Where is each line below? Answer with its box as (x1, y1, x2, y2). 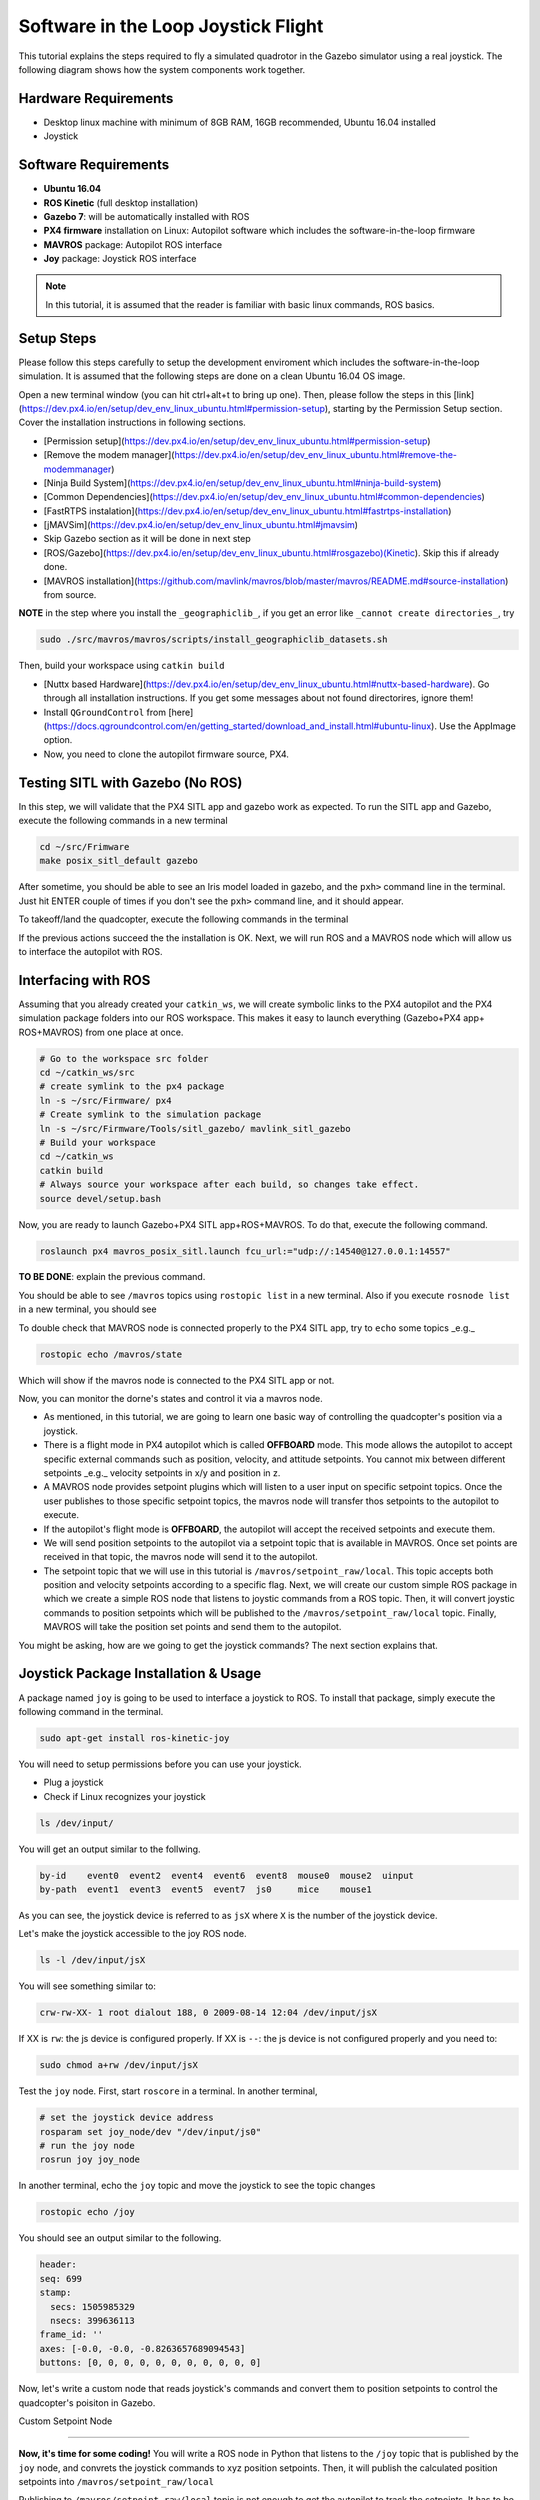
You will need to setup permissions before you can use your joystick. (18, 1758, 302, 1770)
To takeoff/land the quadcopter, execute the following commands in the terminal (18, 913, 349, 925)
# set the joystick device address (39, 2112, 214, 2124)
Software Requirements (18, 156, 170, 174)
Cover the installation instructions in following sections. (18, 416, 247, 429)
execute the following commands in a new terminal (18, 815, 229, 827)
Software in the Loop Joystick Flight (18, 15, 324, 37)
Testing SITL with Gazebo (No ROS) (18, 774, 243, 791)
